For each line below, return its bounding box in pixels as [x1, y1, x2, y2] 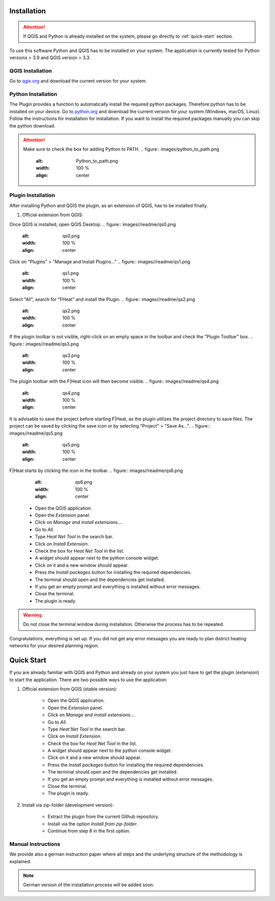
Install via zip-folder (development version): [22, 802, 114, 808]
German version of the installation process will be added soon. [23, 882, 155, 888]
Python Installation [9, 91, 58, 98]
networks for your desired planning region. [9, 643, 99, 649]
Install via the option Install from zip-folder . [47, 820, 139, 827]
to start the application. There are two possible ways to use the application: [9, 677, 168, 683]
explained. [9, 858, 32, 864]
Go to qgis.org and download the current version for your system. [9, 78, 147, 84]
